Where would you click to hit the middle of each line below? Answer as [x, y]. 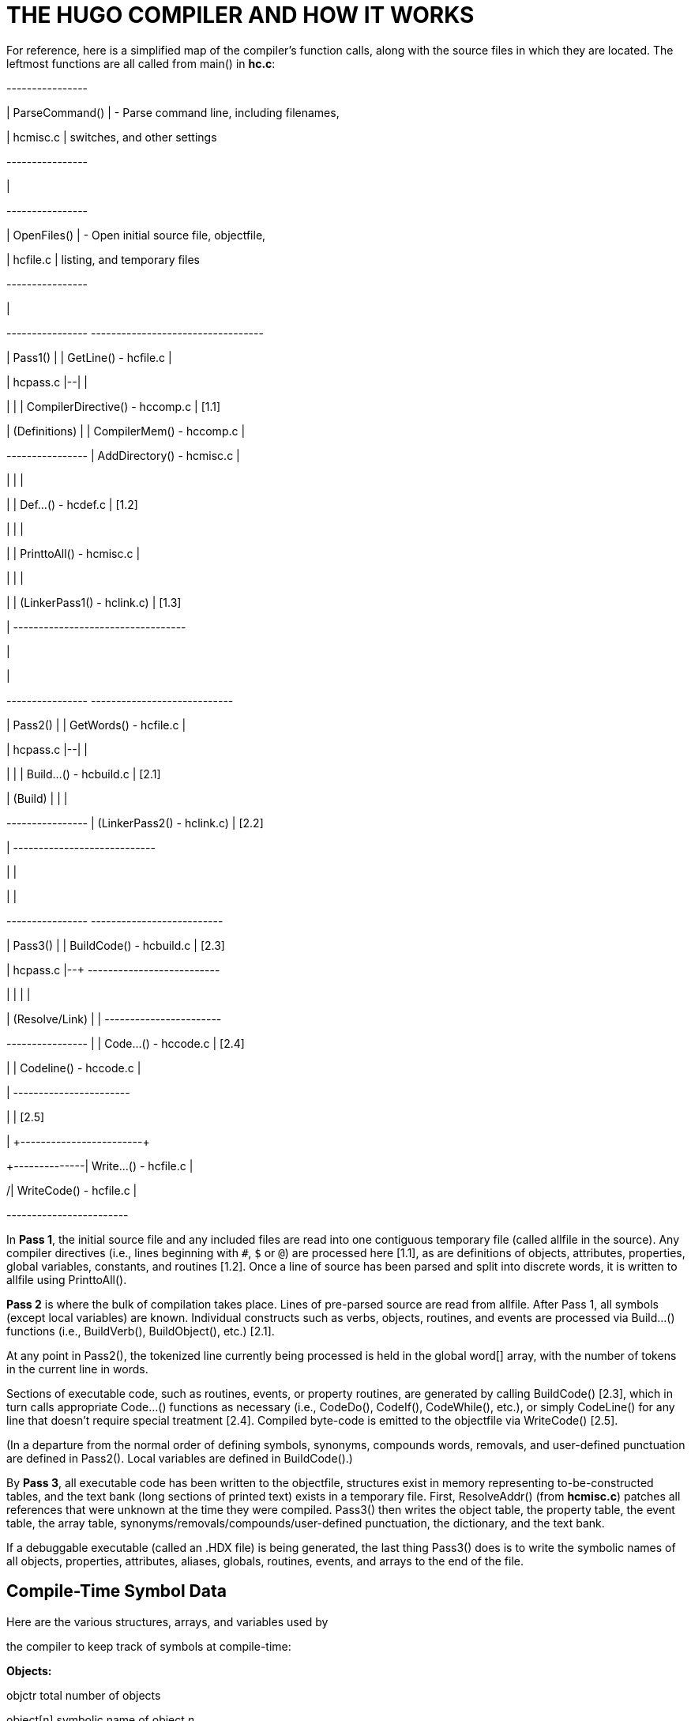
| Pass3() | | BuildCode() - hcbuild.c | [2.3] [116, 945]
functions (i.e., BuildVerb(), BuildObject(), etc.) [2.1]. [141, 1331]
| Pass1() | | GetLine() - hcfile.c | [89, 357]
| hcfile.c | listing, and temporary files [103, 259]
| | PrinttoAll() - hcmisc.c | [73, 553]
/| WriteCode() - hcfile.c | [72, 1190]
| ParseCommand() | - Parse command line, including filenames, [173, 112]
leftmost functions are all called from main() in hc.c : [141, 63]
